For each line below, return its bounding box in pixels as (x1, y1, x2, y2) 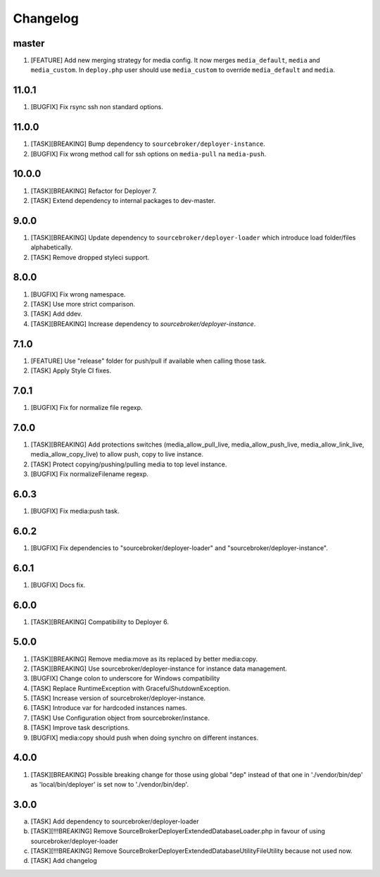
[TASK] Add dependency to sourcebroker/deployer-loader (30, 817, 199, 826)
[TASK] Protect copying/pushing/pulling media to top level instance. (30, 460, 227, 468)
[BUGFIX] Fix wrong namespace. (30, 290, 126, 299)
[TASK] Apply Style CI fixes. (30, 366, 112, 375)
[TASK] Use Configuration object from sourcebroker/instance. (30, 714, 210, 722)
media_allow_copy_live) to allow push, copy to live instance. (30, 450, 204, 459)
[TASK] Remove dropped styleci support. (30, 253, 150, 261)
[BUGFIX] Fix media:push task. (30, 506, 120, 515)
